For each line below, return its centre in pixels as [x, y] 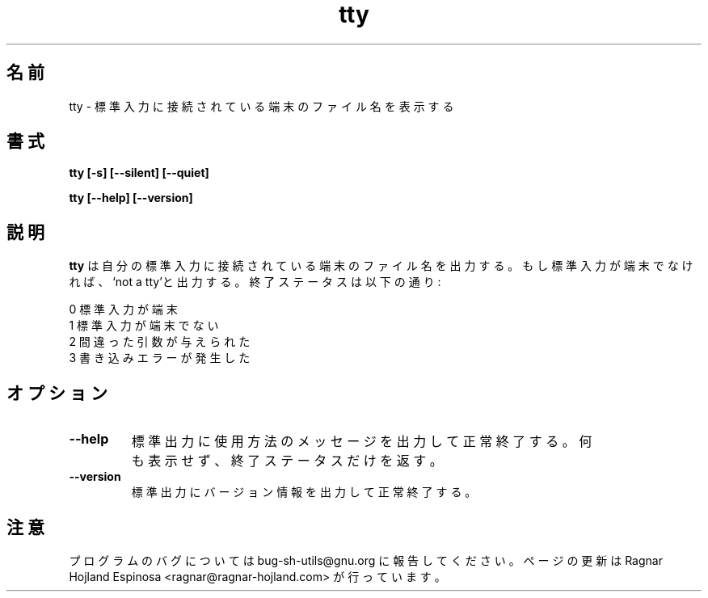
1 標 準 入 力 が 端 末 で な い [144, 326]
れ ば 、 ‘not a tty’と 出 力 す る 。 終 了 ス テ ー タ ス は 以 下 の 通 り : [255, 282]
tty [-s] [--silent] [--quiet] [139, 173]
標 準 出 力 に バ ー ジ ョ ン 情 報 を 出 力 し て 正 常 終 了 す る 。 [304, 492]
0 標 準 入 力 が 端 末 [123, 310]
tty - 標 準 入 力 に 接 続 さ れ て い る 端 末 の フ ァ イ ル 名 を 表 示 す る [261, 106]
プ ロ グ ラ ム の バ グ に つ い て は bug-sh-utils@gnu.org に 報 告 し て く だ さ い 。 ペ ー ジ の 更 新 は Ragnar [366, 560]
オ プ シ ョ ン [57, 393]
